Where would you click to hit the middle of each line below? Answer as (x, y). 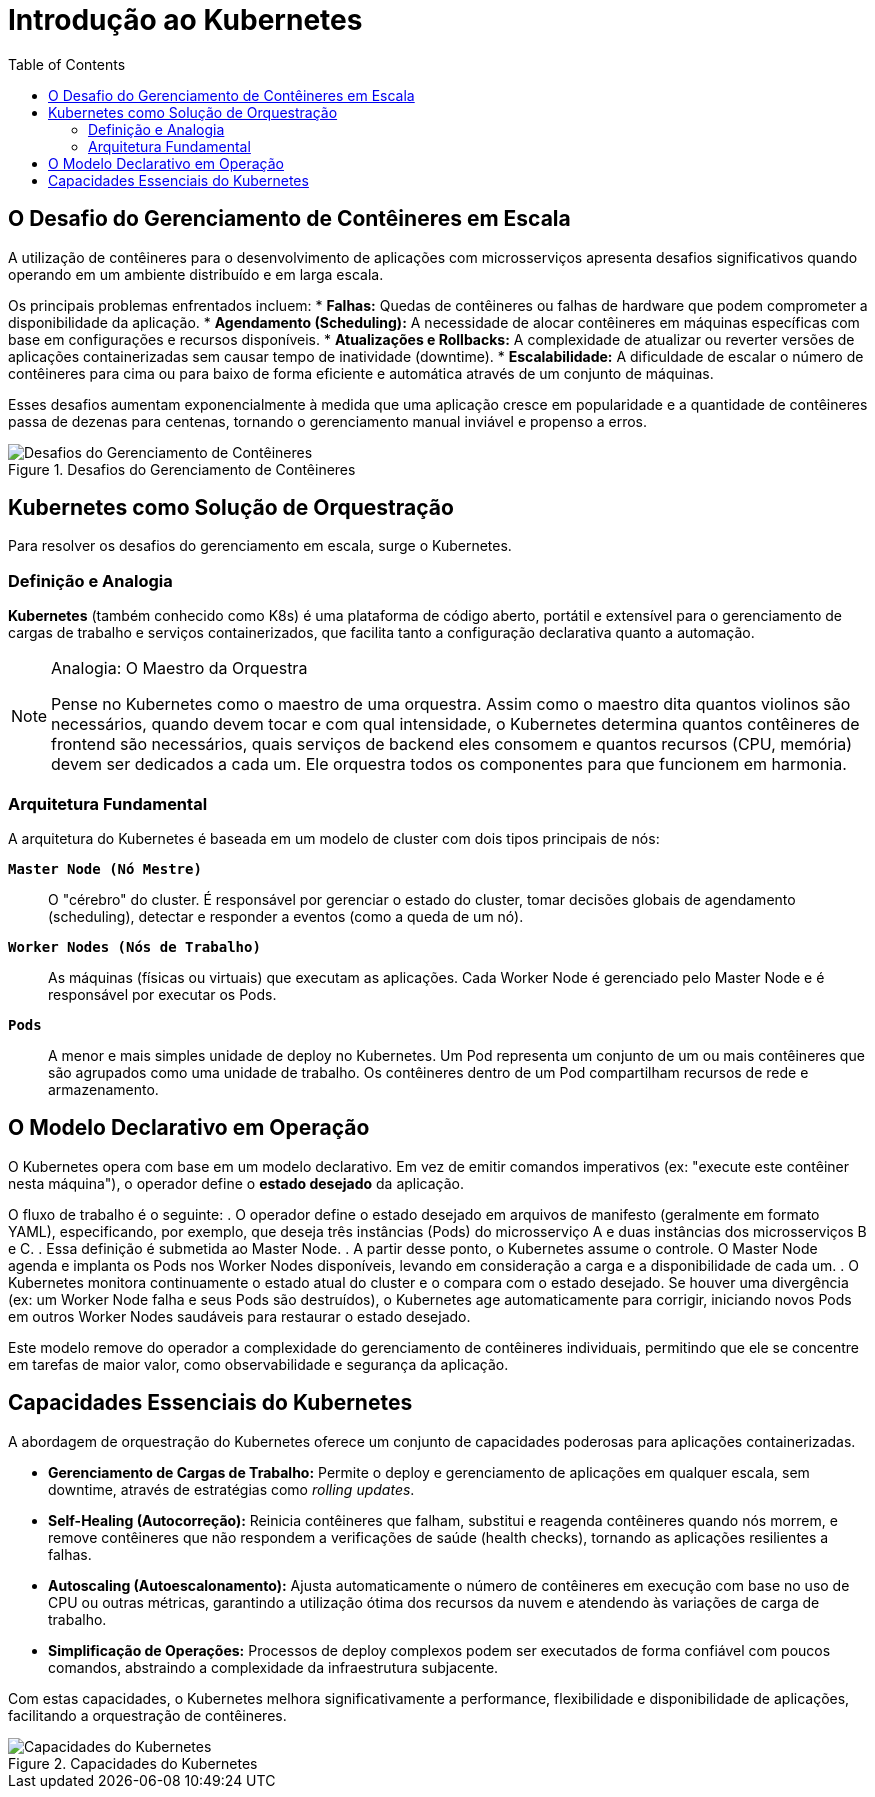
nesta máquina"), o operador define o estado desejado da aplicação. (236, 1183)
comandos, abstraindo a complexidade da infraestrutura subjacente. (273, 1667)
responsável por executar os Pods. (162, 994)
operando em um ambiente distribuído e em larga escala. (196, 274)
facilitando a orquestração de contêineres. (147, 1715)
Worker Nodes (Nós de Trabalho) (134, 946)
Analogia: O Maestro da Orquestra (179, 668)
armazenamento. (103, 1089)
